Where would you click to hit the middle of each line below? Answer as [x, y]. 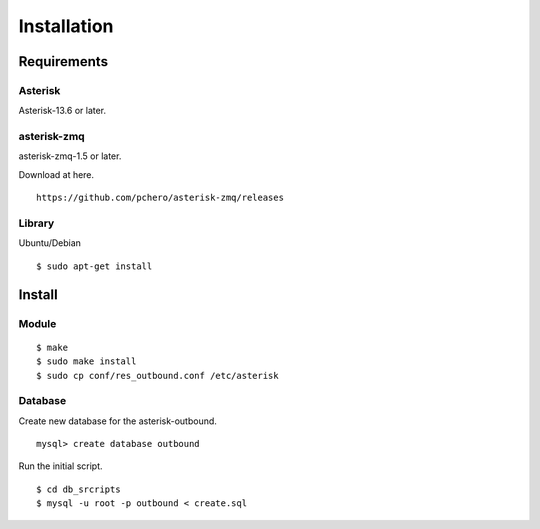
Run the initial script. [61, 466]
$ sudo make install [86, 361]
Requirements [63, 61]
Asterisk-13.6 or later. [62, 111]
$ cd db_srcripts [78, 489]
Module [37, 323]
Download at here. [56, 174]
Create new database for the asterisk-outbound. [117, 421]
